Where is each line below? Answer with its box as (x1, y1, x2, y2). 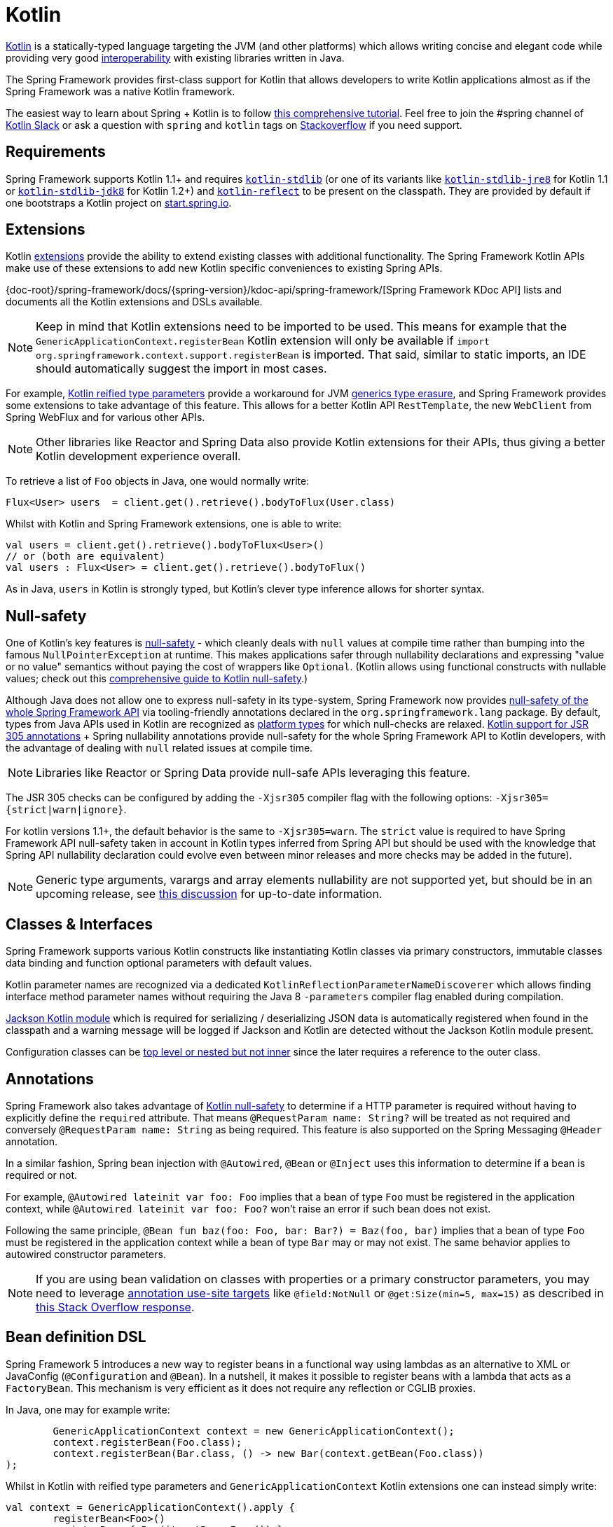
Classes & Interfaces (6, 915, 153, 933)
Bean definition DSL (6, 1328, 146, 1346)
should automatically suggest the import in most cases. (36, 361, 327, 376)
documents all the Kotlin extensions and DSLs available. (6, 296, 263, 308)
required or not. (6, 1168, 78, 1181)
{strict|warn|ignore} (6, 804, 124, 816)
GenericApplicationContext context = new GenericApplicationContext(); (53, 1425, 455, 1437)
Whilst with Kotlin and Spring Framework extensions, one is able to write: (6, 518, 342, 530)
